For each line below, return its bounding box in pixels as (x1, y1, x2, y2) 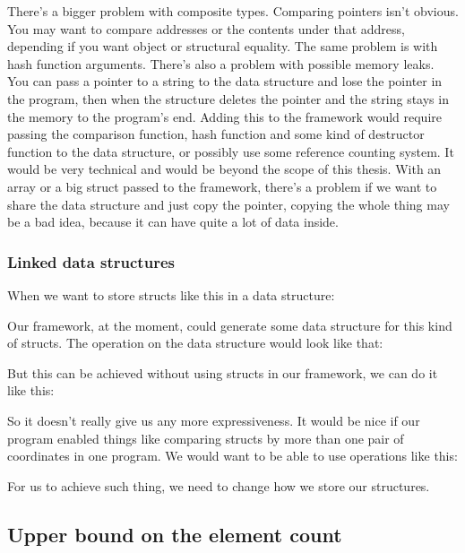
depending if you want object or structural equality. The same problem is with (7, 37, 438, 56)
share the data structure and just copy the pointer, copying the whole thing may (7, 194, 450, 213)
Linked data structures (7, 250, 175, 272)
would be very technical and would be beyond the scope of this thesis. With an (7, 160, 442, 178)
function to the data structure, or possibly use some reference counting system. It (7, 142, 454, 160)
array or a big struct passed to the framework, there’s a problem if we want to (7, 177, 437, 195)
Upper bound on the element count (7, 520, 342, 548)
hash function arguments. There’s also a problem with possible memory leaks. (7, 54, 435, 73)
